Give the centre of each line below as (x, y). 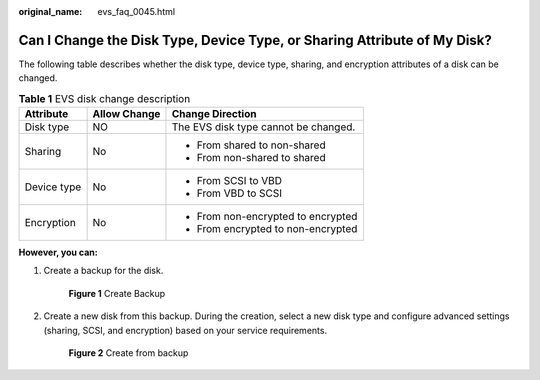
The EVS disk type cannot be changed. (263, 127)
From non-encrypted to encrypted (277, 217)
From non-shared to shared (261, 158)
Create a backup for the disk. (103, 271)
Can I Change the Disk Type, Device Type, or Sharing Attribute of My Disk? (255, 40)
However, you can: (58, 252)
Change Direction (214, 114)
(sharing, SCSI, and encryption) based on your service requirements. (185, 330)
